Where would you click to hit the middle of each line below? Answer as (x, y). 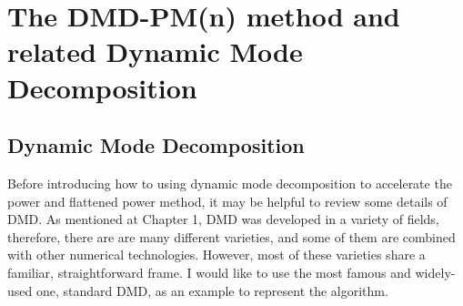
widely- (435, 272)
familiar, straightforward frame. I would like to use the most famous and (209, 272)
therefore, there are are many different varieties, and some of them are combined (231, 236)
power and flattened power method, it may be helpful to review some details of (227, 201)
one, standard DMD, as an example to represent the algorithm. (212, 290)
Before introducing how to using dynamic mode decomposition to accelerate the (230, 183)
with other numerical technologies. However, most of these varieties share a (216, 255)
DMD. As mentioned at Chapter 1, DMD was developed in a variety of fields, (223, 219)
